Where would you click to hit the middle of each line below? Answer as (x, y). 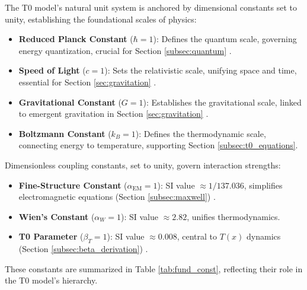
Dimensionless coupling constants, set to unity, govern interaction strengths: (143, 165)
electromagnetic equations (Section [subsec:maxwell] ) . (117, 197)
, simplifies (263, 185)
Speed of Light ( (52, 70)
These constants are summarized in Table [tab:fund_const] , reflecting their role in (154, 268)
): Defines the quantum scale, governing (225, 39)
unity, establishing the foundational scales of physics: (101, 19)
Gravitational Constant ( (70, 102)
